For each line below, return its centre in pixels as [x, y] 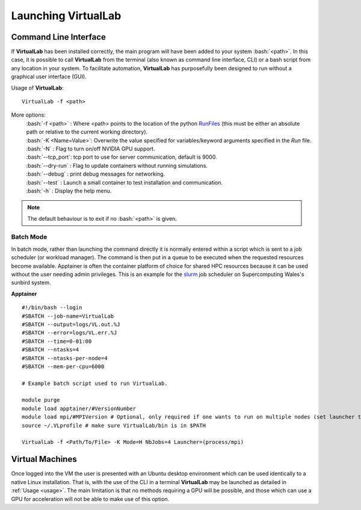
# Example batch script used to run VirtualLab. [95, 383]
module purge [41, 400]
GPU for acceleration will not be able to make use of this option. [90, 499]
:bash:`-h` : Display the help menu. [69, 191]
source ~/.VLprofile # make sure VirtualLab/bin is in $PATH [114, 425]
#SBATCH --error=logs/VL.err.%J [69, 333]
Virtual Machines [44, 459]
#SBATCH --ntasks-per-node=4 [65, 358]
